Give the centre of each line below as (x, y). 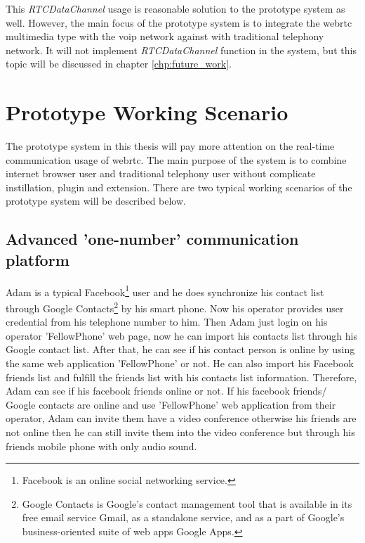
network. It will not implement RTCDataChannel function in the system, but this (181, 50)
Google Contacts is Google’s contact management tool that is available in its (187, 503)
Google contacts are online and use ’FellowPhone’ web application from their (171, 404)
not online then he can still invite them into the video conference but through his (180, 432)
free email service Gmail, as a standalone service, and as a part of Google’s (183, 517)
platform (38, 259)
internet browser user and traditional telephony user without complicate (161, 173)
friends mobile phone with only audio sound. (101, 446)
